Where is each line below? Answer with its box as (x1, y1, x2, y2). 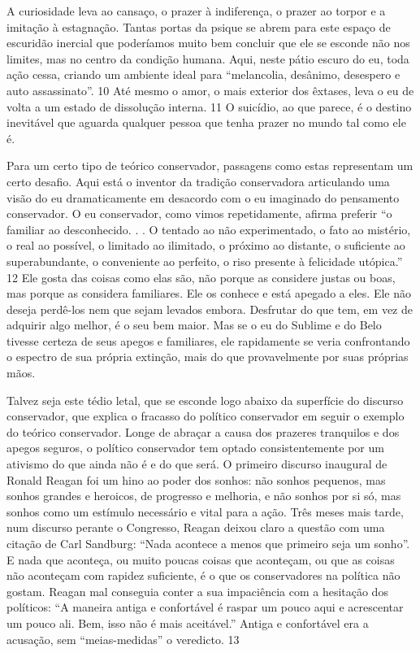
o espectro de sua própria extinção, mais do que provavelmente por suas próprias (6, 348, 409, 365)
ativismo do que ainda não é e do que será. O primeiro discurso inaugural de (6, 455, 388, 472)
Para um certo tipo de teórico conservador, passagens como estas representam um (6, 157, 414, 174)
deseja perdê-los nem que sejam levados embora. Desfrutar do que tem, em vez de (6, 300, 413, 317)
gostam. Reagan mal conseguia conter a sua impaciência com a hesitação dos (6, 582, 388, 599)
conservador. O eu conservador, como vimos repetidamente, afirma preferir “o (6, 205, 392, 222)
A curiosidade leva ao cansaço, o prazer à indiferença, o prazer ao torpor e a (6, 2, 386, 19)
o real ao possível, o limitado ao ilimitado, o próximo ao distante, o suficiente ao (6, 237, 405, 254)
